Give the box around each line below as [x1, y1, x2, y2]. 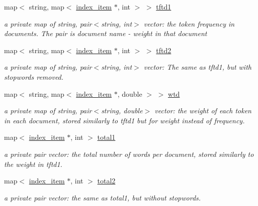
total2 [97, 175, 116, 186]
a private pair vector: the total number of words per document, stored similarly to [4, 148, 254, 159]
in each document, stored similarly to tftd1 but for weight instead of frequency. [4, 115, 245, 125]
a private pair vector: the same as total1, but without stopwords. [4, 192, 201, 202]
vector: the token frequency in [143, 18, 235, 29]
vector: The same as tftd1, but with [143, 62, 251, 72]
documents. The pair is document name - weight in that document [4, 28, 207, 39]
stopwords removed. [4, 71, 64, 82]
